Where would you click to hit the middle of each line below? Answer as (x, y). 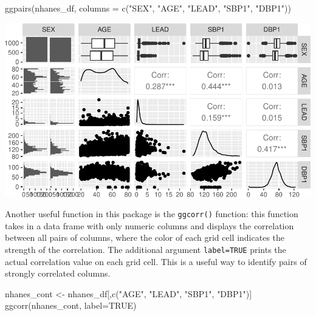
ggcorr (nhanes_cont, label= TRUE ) (71, 305)
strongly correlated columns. (58, 273)
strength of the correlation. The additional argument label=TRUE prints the (146, 250)
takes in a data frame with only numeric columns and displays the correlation (149, 225)
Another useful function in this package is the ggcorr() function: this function (152, 214)
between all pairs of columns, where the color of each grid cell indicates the (145, 237)
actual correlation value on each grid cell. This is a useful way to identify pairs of (156, 261)
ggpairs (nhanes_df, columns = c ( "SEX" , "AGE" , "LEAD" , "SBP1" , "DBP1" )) (148, 8)
